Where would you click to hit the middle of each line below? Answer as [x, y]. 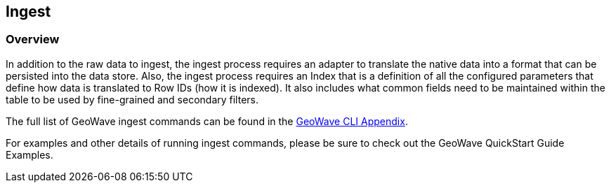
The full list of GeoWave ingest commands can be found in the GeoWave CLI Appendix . [207, 121]
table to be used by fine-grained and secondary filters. [132, 99]
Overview [33, 39]
